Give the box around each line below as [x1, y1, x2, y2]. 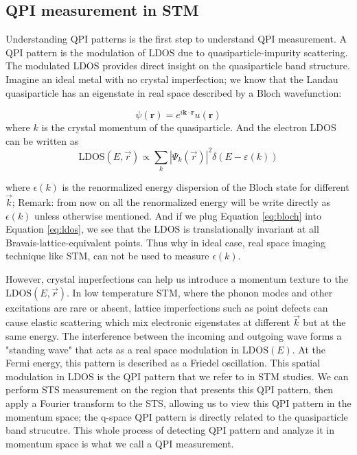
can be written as [5, 133, 79, 148]
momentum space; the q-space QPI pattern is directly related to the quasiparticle [5, 409, 348, 423]
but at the [303, 315, 346, 329]
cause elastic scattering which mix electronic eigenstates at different [5, 315, 290, 329]
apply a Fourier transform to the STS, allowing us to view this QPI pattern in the [5, 396, 352, 410]
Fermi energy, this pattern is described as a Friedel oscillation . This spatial [5, 355, 321, 370]
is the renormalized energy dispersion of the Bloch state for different [62, 180, 349, 194]
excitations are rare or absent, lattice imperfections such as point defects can [5, 300, 328, 314]
